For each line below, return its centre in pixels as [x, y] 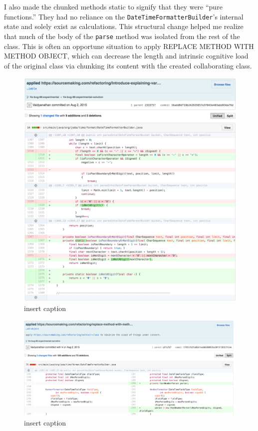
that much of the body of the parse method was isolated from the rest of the [122, 36]
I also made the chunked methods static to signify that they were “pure [113, 6]
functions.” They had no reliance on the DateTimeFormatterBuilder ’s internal [124, 16]
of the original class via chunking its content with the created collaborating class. [128, 65]
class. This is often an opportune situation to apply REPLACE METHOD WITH [129, 46]
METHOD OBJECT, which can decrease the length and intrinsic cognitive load [126, 56]
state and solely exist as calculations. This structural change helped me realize [124, 26]
